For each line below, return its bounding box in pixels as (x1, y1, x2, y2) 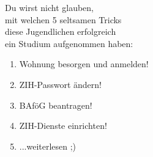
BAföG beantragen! (19, 98, 92, 111)
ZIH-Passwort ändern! (19, 78, 102, 90)
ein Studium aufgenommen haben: (5, 37, 133, 49)
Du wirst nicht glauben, (5, 1, 94, 13)
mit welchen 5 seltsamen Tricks (5, 13, 122, 26)
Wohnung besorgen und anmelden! (19, 57, 149, 70)
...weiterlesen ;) (19, 139, 76, 152)
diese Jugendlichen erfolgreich (5, 25, 116, 38)
